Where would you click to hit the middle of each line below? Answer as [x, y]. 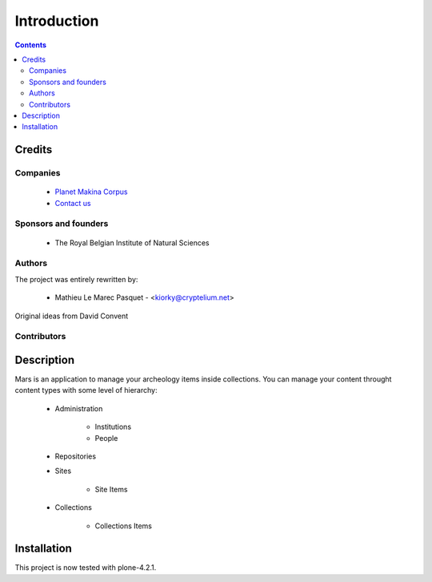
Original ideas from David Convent [72, 316]
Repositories [75, 456]
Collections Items [123, 526]
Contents [31, 45]
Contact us [73, 203]
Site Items [111, 489]
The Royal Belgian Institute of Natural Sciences [132, 242]
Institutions [113, 427]
